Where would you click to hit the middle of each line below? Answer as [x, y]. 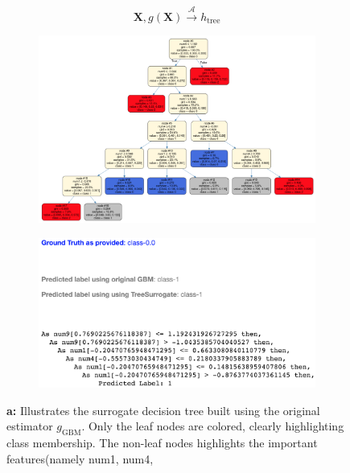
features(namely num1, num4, [80, 458]
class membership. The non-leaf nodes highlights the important [162, 443]
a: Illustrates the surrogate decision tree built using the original [163, 410]
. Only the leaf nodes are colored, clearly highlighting [213, 426]
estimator [30, 426]
